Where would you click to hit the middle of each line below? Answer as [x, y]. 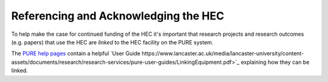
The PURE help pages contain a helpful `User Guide [76, 53]
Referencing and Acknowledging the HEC [118, 16]
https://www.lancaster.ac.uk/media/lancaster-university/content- [223, 53]
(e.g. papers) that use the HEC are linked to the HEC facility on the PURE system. [112, 42]
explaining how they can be [275, 62]
